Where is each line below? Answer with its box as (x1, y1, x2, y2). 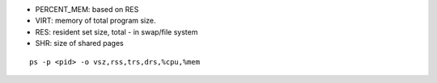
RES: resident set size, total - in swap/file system (35, 27, 198, 36)
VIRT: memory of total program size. (35, 16, 156, 26)
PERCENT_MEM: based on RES (35, 5, 139, 14)
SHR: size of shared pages (35, 39, 125, 48)
